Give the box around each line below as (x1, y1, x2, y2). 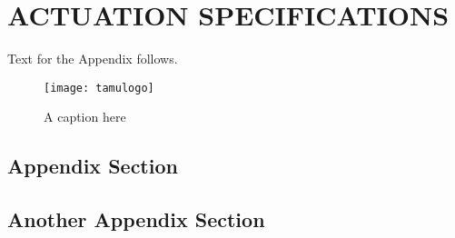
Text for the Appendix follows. (7, 49, 178, 68)
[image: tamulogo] (44, 81, 154, 94)
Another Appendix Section (7, 205, 265, 233)
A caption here (44, 107, 126, 126)
